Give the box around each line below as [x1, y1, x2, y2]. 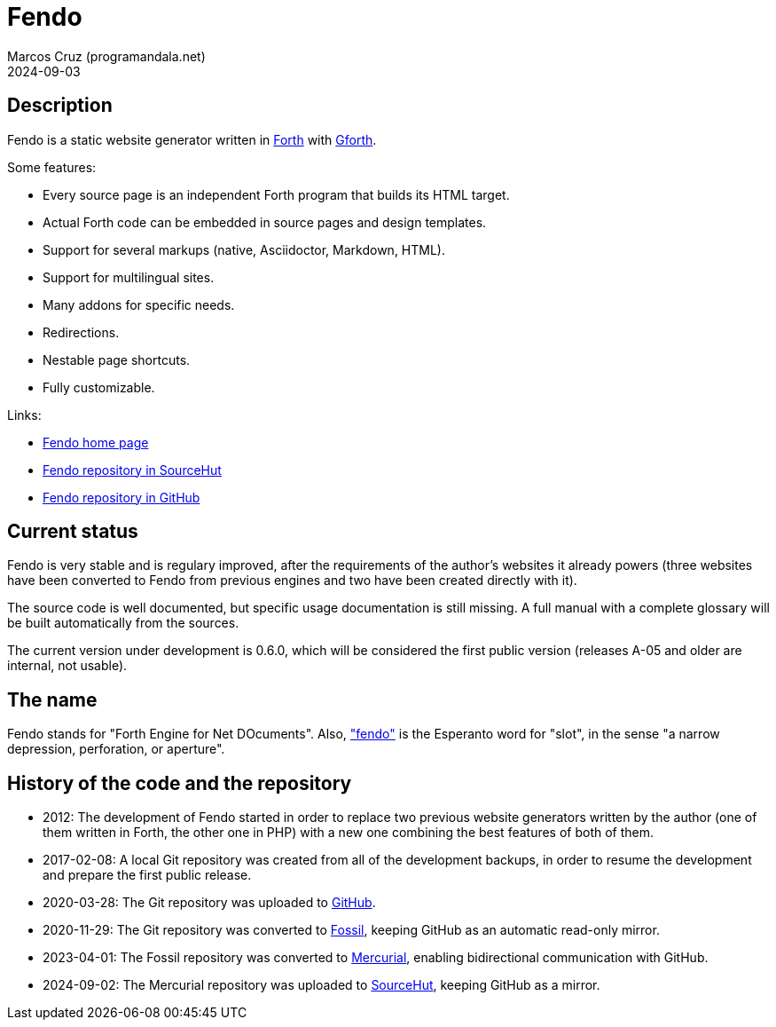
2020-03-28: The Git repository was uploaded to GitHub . [43, 895, 376, 911]
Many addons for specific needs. [43, 296, 235, 312]
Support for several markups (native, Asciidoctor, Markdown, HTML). [43, 241, 446, 257]
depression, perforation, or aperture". [7, 741, 225, 757]
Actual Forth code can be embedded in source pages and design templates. [43, 214, 487, 230]
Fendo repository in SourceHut [43, 462, 222, 478]
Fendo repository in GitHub [43, 489, 200, 505]
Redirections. [43, 324, 120, 340]
